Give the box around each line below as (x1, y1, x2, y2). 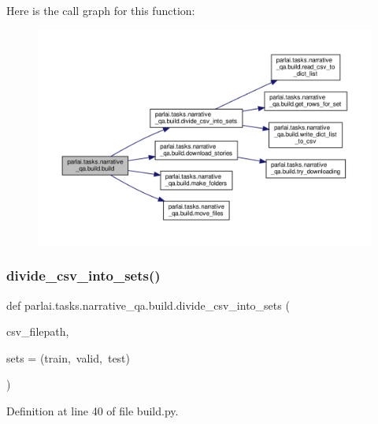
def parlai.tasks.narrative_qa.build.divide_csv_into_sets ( (6, 296, 290, 313)
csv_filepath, (6, 323, 69, 340)
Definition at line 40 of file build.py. (6, 403, 179, 419)
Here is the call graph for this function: (6, 2, 195, 18)
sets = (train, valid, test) (6, 349, 131, 366)
